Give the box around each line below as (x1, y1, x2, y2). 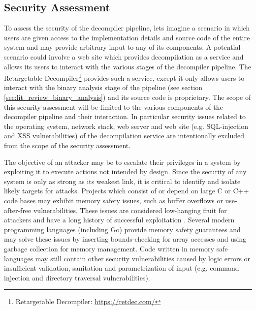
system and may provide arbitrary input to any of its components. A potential (4, 42, 241, 52)
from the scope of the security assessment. (4, 140, 131, 150)
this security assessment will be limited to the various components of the (4, 101, 223, 112)
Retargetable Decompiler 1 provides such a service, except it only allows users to (4, 71, 245, 83)
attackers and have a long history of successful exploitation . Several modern (4, 215, 235, 225)
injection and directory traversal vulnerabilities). (4, 272, 150, 282)
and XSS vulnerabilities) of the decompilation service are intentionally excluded (4, 130, 244, 141)
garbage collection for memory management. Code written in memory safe (4, 243, 228, 253)
